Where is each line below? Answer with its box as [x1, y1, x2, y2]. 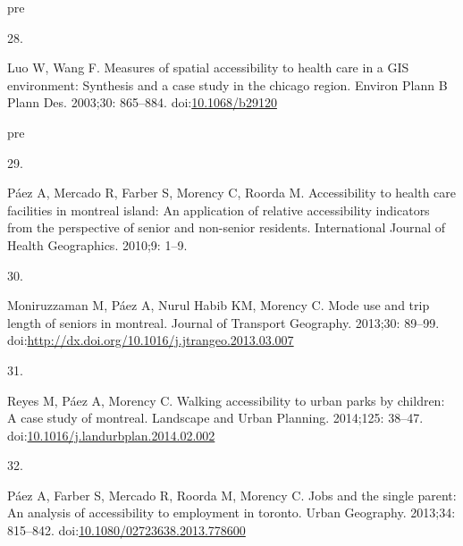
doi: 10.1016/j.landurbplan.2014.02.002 [7, 425, 215, 444]
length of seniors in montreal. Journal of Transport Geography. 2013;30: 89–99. [7, 313, 440, 332]
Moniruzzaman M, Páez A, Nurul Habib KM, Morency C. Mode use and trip [7, 296, 430, 315]
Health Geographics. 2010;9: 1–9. [7, 235, 188, 254]
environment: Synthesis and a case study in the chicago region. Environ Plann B [7, 75, 448, 94]
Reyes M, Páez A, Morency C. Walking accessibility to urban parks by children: [7, 391, 445, 409]
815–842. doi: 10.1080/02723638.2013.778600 [7, 521, 246, 540]
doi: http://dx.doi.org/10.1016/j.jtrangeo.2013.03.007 [7, 331, 294, 349]
